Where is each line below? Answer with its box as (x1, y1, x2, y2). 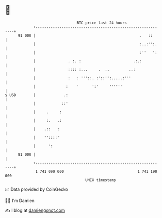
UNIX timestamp (85, 177, 116, 183)
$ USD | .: (5, 92, 68, 98)
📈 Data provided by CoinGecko (5, 186, 68, 192)
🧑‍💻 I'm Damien (5, 198, 35, 203)
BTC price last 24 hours (77, 20, 127, 25)
